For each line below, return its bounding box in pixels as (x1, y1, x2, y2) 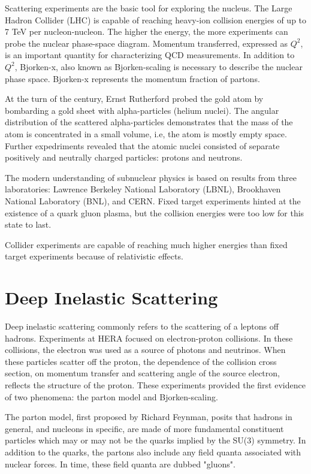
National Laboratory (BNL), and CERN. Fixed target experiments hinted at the (5, 194, 301, 207)
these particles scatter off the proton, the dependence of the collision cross (5, 355, 277, 367)
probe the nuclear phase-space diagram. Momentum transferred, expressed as (5, 37, 288, 49)
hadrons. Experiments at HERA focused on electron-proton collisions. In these (5, 331, 293, 344)
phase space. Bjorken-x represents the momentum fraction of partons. (5, 72, 260, 84)
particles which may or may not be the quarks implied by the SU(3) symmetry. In (5, 434, 306, 446)
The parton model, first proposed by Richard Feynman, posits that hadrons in (5, 410, 292, 423)
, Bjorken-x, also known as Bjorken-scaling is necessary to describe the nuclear (14, 60, 303, 73)
